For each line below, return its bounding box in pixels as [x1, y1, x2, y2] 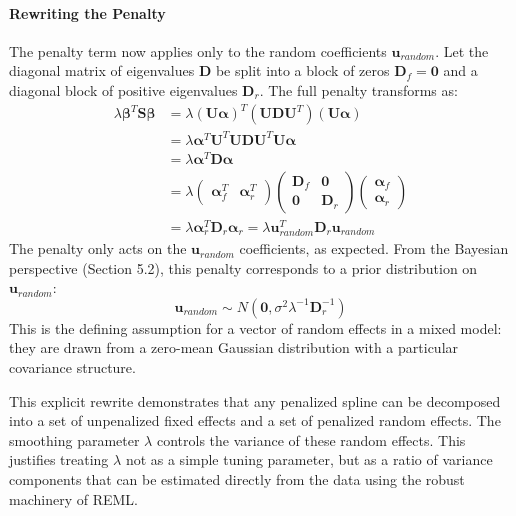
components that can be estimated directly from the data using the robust [9, 468, 465, 489]
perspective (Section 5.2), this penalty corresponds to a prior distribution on [9, 257, 478, 278]
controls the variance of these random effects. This [156, 429, 466, 450]
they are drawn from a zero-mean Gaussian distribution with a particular [9, 337, 459, 358]
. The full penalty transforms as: [259, 79, 458, 100]
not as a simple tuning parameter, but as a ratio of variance [125, 449, 493, 470]
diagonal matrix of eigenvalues [9, 60, 195, 81]
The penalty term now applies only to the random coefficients [9, 40, 387, 61]
